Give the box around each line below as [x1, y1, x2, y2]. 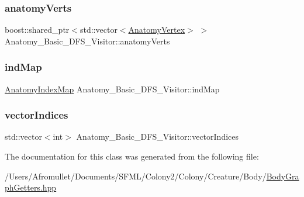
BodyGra [266, 170, 299, 182]
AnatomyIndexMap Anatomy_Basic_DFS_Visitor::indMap [5, 82, 220, 95]
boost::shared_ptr [5, 23, 70, 36]
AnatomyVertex [128, 23, 185, 36]
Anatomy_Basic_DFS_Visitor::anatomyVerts [5, 34, 170, 47]
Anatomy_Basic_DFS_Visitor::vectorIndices [76, 130, 239, 143]
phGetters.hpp [5, 181, 57, 193]
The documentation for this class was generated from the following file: [5, 150, 259, 163]
